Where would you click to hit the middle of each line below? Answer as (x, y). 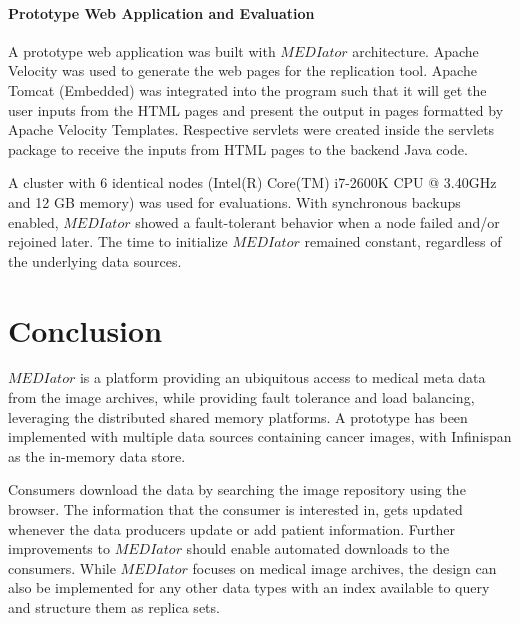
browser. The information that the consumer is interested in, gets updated (235, 509)
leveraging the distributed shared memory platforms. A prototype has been (238, 416)
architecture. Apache (415, 50)
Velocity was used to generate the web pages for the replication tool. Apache (242, 70)
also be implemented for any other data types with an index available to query (249, 587)
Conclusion (85, 329)
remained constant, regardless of (403, 241)
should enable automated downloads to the (318, 548)
